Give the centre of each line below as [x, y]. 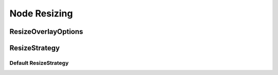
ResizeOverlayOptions [46, 32]
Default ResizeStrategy [39, 63]
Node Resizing [41, 13]
